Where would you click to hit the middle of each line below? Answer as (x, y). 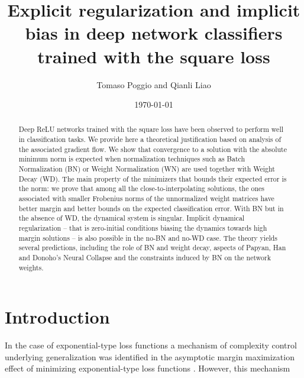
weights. (31, 267)
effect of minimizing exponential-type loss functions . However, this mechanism (148, 368)
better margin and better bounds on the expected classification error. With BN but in (151, 208)
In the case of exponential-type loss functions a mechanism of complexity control (151, 345)
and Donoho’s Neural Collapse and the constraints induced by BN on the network (145, 258)
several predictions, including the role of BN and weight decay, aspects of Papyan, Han (152, 248)
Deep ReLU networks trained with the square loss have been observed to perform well (151, 129)
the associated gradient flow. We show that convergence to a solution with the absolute (153, 149)
